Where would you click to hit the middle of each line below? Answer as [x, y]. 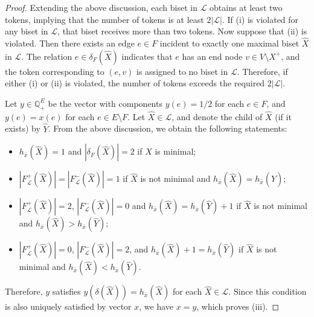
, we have [156, 306]
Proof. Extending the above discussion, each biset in [101, 7]
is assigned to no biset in [182, 71]
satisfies [66, 291]
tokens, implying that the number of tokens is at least [104, 19]
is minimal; [175, 151]
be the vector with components [105, 103]
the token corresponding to [55, 71]
